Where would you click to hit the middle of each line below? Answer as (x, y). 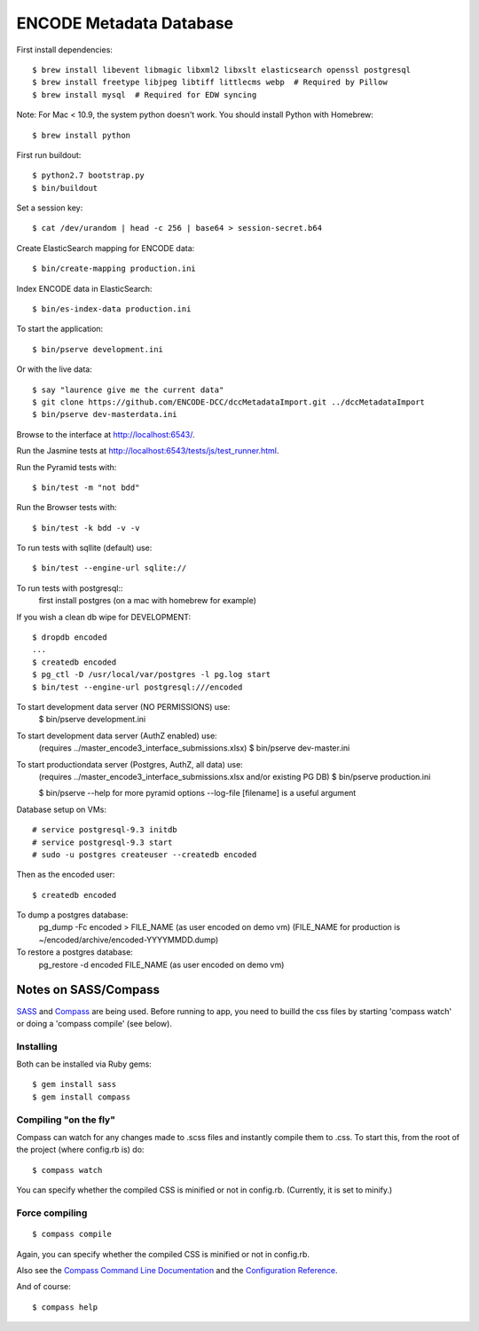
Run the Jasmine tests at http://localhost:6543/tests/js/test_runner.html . (148, 451)
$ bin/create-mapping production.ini (114, 269)
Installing (37, 1046)
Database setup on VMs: (61, 809)
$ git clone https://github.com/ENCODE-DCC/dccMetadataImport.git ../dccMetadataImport (229, 402)
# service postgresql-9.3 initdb (105, 830)
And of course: (43, 1287)
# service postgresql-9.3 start (102, 842)
